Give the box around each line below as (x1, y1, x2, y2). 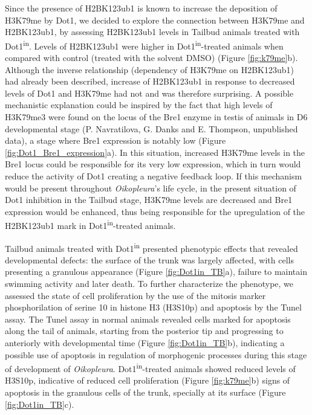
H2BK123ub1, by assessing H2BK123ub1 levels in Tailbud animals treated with (5, 25, 300, 38)
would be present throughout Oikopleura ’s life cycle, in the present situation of (5, 181, 296, 194)
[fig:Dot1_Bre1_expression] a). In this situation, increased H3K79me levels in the (5, 146, 305, 158)
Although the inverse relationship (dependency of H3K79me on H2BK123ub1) (5, 63, 294, 76)
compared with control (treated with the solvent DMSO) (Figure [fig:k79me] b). (5, 51, 298, 64)
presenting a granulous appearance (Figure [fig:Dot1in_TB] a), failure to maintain (5, 265, 307, 278)
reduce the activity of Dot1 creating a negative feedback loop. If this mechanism (5, 169, 302, 182)
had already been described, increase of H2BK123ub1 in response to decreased (5, 75, 295, 88)
